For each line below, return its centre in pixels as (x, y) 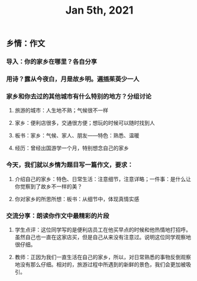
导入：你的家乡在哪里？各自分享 (52, 62)
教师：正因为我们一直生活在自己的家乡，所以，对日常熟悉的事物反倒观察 (103, 257)
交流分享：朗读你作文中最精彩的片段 (58, 215)
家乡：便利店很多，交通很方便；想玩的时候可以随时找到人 (85, 123)
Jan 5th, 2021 (99, 10)
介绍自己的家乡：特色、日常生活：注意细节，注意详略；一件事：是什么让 (103, 179)
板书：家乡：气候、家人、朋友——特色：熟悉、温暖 (77, 135)
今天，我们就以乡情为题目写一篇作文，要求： (70, 165)
